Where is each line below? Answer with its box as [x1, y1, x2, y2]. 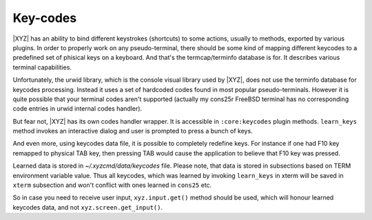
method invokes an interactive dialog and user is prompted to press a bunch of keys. [12, 127, 253, 135]
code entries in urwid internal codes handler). [12, 104, 143, 113]
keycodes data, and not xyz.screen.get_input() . [12, 203, 163, 211]
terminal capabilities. [12, 63, 72, 71]
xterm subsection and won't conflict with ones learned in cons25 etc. [12, 181, 212, 189]
